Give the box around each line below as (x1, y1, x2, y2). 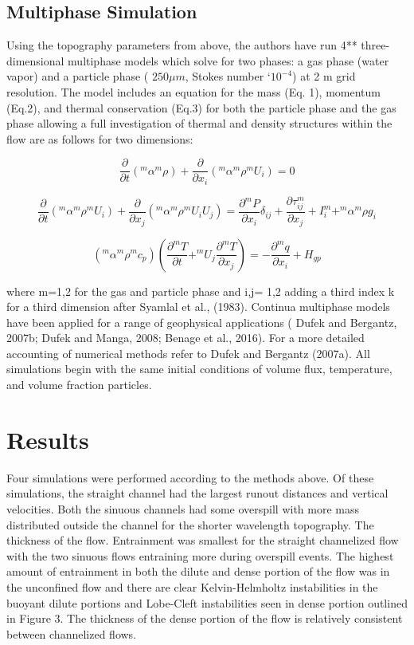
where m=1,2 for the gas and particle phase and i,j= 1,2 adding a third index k (6, 282, 395, 299)
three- (361, 37, 390, 53)
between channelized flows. (6, 625, 137, 642)
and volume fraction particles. (6, 376, 152, 393)
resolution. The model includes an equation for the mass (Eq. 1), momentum (6, 83, 381, 100)
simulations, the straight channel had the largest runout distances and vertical (6, 485, 389, 501)
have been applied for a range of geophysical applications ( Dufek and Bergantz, (6, 313, 397, 330)
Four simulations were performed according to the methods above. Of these (6, 469, 374, 486)
